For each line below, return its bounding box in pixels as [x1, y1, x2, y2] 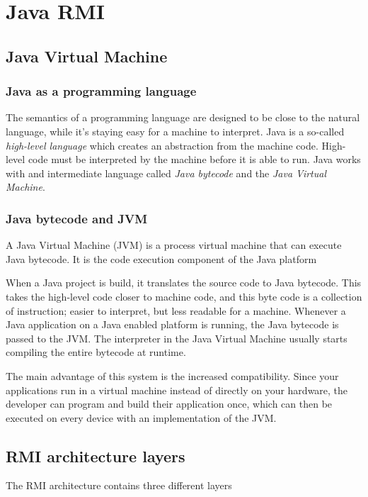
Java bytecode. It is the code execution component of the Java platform [6, 251, 317, 266]
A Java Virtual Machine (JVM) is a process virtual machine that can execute [6, 238, 342, 252]
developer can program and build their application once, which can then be [6, 396, 333, 411]
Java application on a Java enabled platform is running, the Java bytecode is [6, 317, 339, 332]
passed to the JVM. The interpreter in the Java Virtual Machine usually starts [6, 330, 347, 345]
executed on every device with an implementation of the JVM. [6, 410, 277, 425]
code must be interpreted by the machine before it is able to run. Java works [28, 152, 361, 167]
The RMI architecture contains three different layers [6, 478, 232, 493]
